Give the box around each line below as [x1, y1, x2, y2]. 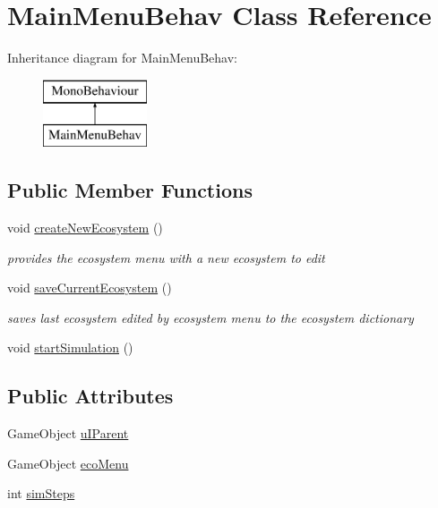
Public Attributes [7, 382, 174, 410]
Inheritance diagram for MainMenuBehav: [7, 48, 238, 67]
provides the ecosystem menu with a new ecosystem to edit [7, 248, 325, 267]
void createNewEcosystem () [7, 218, 163, 237]
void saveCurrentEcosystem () [7, 278, 172, 297]
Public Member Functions [7, 176, 253, 204]
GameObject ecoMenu [7, 453, 129, 472]
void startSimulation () [7, 338, 133, 357]
